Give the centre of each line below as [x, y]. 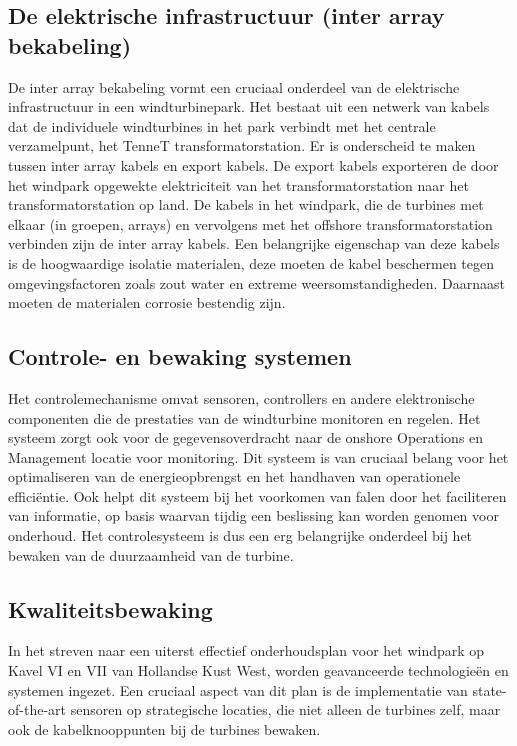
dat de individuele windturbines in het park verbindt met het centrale [222, 125]
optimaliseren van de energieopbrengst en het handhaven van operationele [234, 476]
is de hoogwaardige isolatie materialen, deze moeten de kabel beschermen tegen [251, 262]
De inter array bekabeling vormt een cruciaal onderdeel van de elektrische [234, 86]
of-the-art [37, 709]
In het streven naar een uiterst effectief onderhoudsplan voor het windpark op [246, 650]
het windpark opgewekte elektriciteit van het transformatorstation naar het [238, 184]
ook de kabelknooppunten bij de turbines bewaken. [164, 728]
